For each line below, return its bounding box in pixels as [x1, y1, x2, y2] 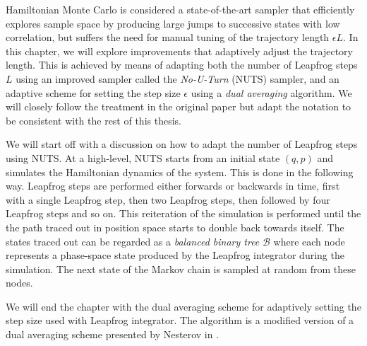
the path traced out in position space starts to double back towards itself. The [6, 219, 344, 234]
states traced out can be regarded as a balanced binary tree [6, 233, 260, 248]
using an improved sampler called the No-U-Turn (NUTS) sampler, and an [16, 71, 339, 86]
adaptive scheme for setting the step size [6, 85, 181, 100]
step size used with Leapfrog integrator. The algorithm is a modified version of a [6, 313, 354, 328]
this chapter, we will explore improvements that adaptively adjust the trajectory [6, 43, 353, 58]
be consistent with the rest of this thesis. [6, 113, 181, 127]
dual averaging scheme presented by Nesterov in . [6, 327, 219, 342]
